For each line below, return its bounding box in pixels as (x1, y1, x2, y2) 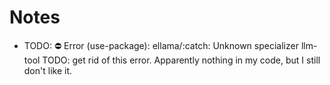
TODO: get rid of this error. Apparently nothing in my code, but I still (42, 54, 321, 66)
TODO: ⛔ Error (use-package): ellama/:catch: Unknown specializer (23, 39, 299, 51)
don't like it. (23, 64, 73, 76)
